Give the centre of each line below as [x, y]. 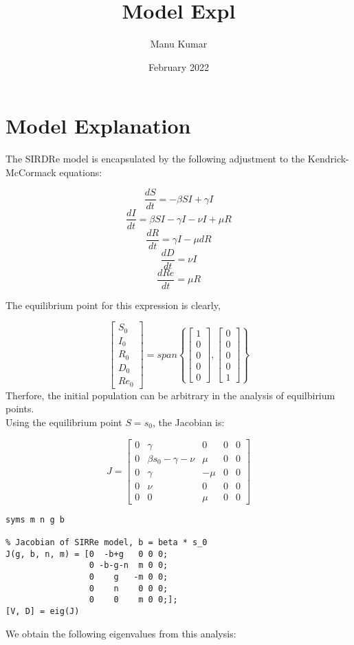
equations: [81, 172]
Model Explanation [98, 126]
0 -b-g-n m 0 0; [129, 565]
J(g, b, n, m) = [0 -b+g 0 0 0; [87, 554]
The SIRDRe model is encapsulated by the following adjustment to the [155, 159]
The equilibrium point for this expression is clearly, [113, 305]
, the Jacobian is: [188, 422]
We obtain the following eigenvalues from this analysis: [121, 633]
